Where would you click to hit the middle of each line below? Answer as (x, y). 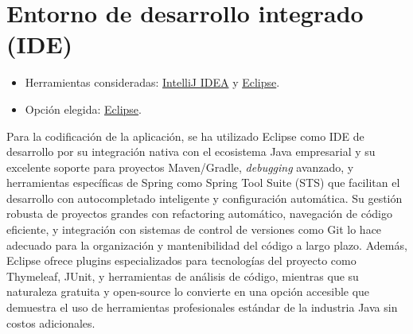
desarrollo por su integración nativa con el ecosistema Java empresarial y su (191, 151)
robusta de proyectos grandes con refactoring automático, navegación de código (199, 214)
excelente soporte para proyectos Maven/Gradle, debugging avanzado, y (180, 167)
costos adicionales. (51, 322)
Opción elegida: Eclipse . (83, 109)
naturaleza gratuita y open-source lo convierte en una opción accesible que (188, 291)
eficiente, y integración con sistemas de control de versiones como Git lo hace (194, 229)
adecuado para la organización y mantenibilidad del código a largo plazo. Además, (207, 245)
